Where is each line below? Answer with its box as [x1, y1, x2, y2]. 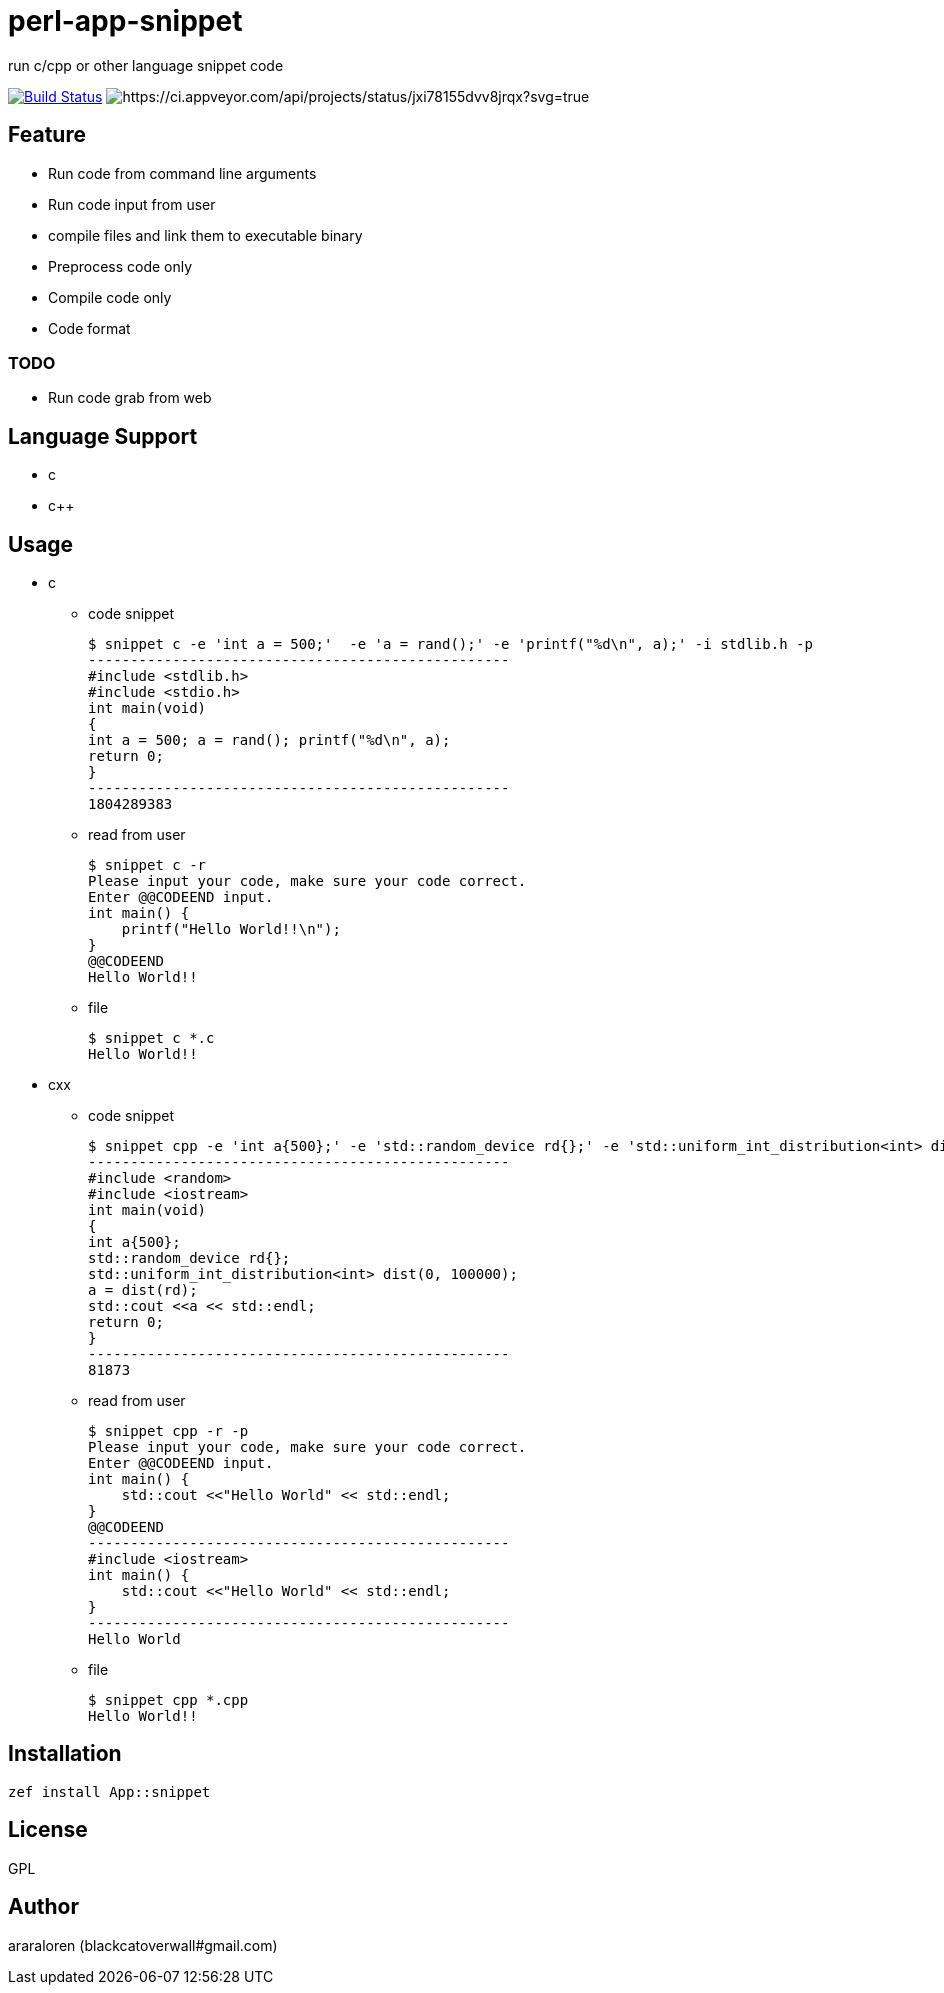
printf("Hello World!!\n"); [121, 921, 341, 938]
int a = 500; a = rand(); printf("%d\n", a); [88, 732, 451, 749]
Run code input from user [48, 195, 216, 213]
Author [8, 1894, 79, 1920]
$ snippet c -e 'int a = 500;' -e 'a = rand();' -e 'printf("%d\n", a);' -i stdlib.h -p [88, 636, 813, 653]
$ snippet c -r [88, 857, 207, 874]
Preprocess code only [48, 257, 193, 275]
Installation [8, 1741, 122, 1767]
